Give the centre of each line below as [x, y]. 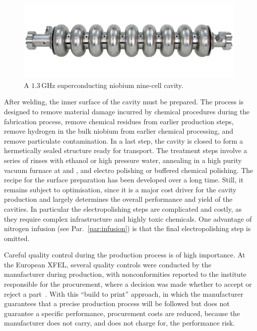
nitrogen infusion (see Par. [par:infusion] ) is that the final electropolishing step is [128, 228]
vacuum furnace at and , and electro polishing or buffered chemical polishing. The [128, 170]
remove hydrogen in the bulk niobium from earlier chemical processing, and [119, 131]
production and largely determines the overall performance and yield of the [118, 199]
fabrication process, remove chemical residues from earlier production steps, [119, 121]
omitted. [17, 238]
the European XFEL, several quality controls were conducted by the [108, 264]
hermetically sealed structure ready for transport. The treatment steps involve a [126, 150]
